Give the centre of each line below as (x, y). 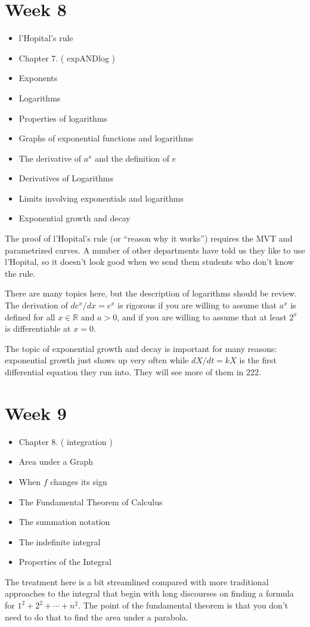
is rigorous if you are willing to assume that (197, 305)
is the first (258, 360)
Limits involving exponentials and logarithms (101, 198)
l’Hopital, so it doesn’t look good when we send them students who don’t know (149, 262)
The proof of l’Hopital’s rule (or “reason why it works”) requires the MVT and (149, 238)
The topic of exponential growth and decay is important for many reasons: (141, 348)
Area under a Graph (56, 461)
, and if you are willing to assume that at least (202, 316)
